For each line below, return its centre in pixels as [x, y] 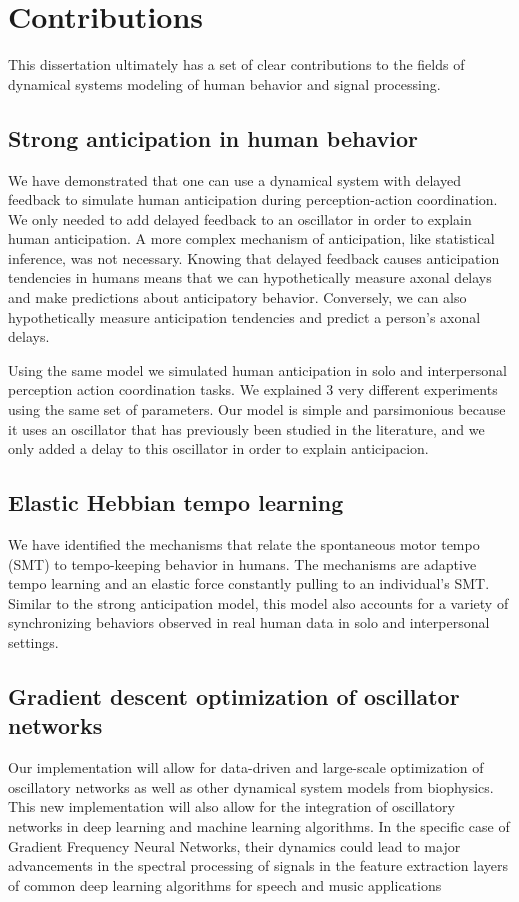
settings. [33, 642]
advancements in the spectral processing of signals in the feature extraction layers [258, 865]
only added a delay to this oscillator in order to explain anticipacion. [218, 448]
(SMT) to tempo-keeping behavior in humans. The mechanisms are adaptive [242, 563]
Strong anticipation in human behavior [213, 137]
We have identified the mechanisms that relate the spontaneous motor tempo [244, 544]
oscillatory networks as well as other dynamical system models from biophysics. [251, 786]
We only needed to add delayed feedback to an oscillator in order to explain [240, 218]
